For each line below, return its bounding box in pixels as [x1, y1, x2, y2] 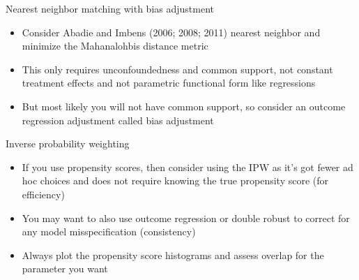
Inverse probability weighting [6, 136, 130, 151]
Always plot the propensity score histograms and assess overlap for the [22, 247, 324, 262]
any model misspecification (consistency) [22, 224, 196, 239]
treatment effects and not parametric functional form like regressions [22, 75, 316, 90]
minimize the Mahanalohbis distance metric [22, 38, 208, 53]
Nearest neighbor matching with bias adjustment [6, 1, 214, 15]
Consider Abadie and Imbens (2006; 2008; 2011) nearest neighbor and [22, 24, 321, 39]
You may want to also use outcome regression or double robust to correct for [22, 210, 350, 225]
